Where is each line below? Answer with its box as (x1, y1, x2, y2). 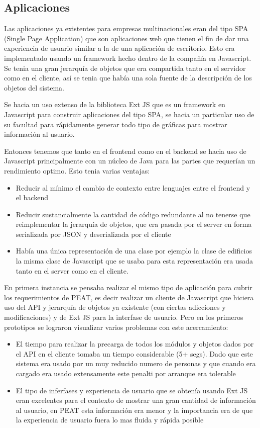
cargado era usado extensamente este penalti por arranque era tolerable (16, 368, 236, 379)
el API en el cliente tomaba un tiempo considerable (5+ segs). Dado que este (16, 348, 253, 359)
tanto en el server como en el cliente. (16, 265, 128, 276)
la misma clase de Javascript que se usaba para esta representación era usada (16, 255, 253, 266)
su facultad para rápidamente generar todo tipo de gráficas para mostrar (4, 119, 227, 129)
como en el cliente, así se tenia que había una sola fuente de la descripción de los (4, 72, 252, 83)
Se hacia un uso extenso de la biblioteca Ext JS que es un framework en (4, 99, 225, 110)
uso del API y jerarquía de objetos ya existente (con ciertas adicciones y (4, 302, 226, 312)
